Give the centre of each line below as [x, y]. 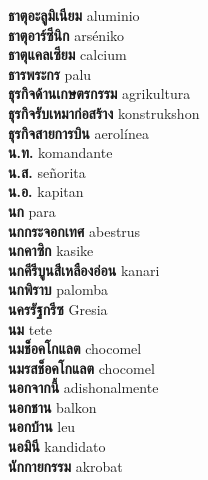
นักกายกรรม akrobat [65, 465]
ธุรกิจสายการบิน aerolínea [78, 132]
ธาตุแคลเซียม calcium [67, 54]
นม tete [30, 328]
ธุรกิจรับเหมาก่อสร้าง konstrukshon [104, 112]
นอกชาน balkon [52, 406]
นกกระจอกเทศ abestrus [74, 230]
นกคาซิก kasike [51, 250]
